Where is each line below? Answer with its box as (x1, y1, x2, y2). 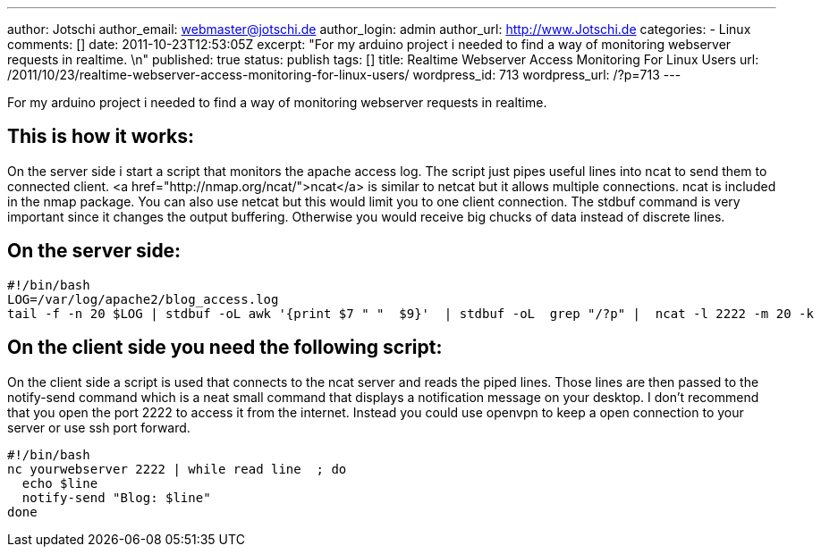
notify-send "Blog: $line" (21, 490, 211, 505)
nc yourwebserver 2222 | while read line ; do (7, 461, 347, 476)
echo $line (21, 475, 98, 491)
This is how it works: (7, 125, 195, 148)
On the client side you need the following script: (7, 336, 443, 359)
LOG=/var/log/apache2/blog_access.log (7, 291, 279, 306)
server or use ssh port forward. (7, 419, 190, 435)
